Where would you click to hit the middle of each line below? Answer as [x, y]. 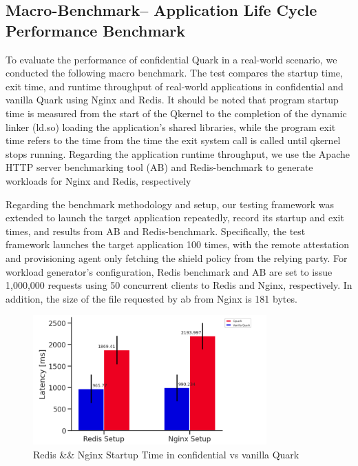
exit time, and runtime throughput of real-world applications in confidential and [175, 86]
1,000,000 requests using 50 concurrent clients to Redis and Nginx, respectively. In [179, 285]
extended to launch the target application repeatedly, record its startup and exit [175, 217]
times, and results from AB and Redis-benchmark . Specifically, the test [156, 231]
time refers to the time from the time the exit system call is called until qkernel [173, 140]
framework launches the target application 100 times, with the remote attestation [177, 244]
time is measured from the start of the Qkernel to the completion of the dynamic [176, 113]
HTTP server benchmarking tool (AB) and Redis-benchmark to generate [159, 167]
